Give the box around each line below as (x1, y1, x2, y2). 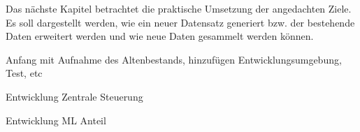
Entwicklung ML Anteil (6, 112, 106, 127)
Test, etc (6, 66, 43, 80)
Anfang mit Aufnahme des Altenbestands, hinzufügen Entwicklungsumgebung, (6, 52, 342, 66)
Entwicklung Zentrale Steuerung (6, 89, 143, 103)
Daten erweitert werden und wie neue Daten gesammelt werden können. (6, 29, 314, 43)
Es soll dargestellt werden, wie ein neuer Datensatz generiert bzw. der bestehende (6, 15, 355, 29)
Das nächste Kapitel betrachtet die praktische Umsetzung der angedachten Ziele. (6, 1, 352, 15)
